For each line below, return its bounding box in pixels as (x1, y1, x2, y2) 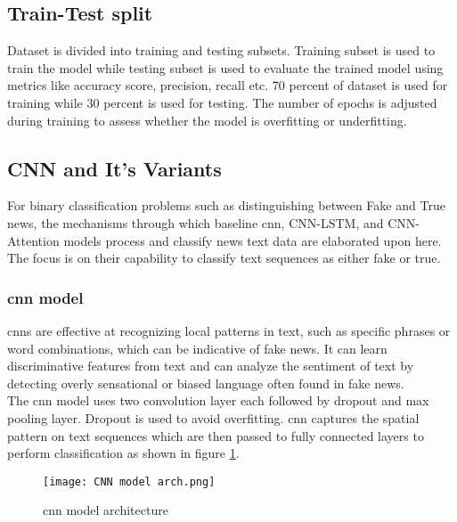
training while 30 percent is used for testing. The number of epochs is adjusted (7, 93, 437, 111)
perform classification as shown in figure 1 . (7, 444, 240, 462)
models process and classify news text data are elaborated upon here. (63, 231, 442, 249)
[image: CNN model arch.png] (43, 475, 216, 488)
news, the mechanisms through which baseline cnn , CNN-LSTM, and (7, 213, 384, 232)
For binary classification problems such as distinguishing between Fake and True (7, 196, 445, 215)
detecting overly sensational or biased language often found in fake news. (7, 373, 404, 392)
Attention (7, 231, 60, 249)
